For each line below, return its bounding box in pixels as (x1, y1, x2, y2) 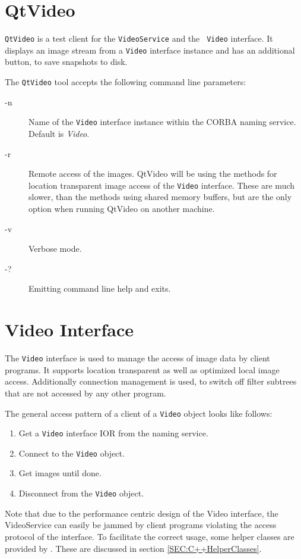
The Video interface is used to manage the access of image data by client (5, 352, 270, 364)
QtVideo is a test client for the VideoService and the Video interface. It (5, 32, 273, 45)
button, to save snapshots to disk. (5, 55, 128, 68)
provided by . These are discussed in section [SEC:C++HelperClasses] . (5, 542, 262, 554)
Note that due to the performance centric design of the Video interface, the (5, 507, 278, 519)
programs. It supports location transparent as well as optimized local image (5, 363, 280, 376)
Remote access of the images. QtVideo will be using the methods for (28, 167, 277, 180)
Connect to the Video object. (18, 446, 125, 459)
